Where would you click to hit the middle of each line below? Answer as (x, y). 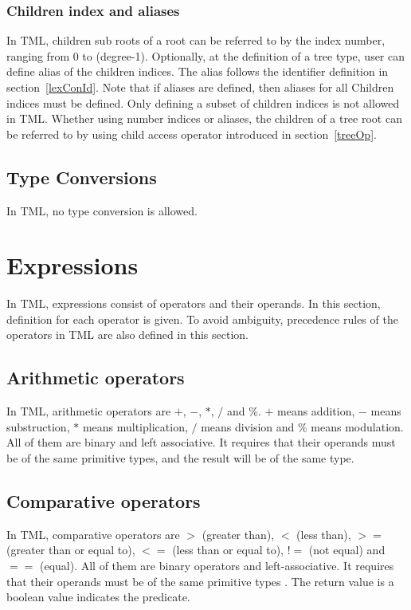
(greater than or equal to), (71, 550)
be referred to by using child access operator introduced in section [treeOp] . (192, 134)
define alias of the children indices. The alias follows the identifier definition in (198, 71)
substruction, (38, 426)
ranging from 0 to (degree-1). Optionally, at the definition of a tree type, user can (206, 55)
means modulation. (357, 426)
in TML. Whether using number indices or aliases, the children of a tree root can (204, 118)
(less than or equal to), (228, 550)
